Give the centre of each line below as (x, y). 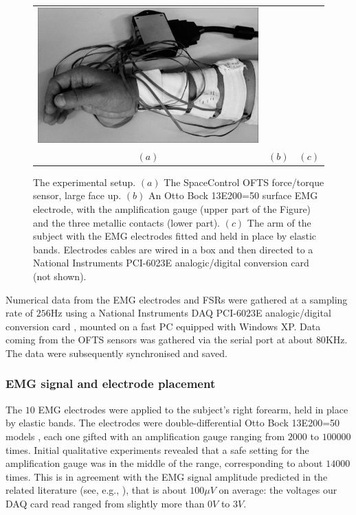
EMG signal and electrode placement (111, 384)
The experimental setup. (85, 182)
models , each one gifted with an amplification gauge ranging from (145, 436)
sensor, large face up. (77, 195)
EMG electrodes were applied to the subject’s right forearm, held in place (193, 409)
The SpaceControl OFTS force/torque (244, 182)
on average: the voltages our (278, 490)
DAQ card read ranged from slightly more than (105, 503)
